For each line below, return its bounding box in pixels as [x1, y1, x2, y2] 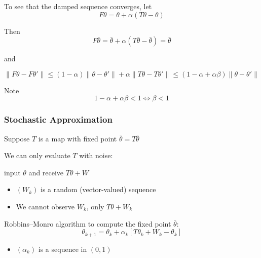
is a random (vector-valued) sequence [41, 184, 156, 195]
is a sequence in [38, 243, 87, 254]
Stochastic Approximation [4, 113, 113, 126]
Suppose [4, 133, 30, 143]
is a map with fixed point [38, 133, 117, 143]
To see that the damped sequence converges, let [4, 1, 152, 11]
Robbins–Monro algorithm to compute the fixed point [4, 218, 171, 229]
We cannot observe [16, 201, 75, 211]
